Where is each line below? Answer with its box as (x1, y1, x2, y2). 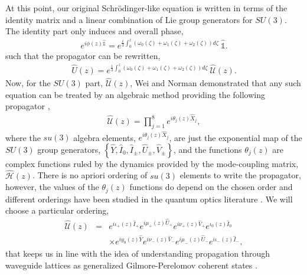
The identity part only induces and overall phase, (5, 25, 184, 37)
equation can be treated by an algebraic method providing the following (5, 88, 265, 100)
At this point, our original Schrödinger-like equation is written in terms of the (5, 2, 288, 14)
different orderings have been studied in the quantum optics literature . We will (5, 192, 293, 205)
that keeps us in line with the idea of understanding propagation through (5, 247, 270, 260)
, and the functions (174, 143, 242, 155)
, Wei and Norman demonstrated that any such (130, 77, 301, 89)
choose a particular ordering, (5, 204, 109, 217)
